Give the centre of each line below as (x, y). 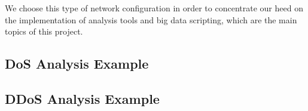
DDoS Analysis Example (82, 98)
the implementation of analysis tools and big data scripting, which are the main (151, 19)
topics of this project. (44, 31)
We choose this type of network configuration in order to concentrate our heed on (154, 8)
